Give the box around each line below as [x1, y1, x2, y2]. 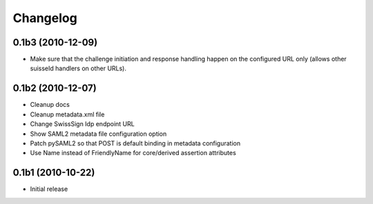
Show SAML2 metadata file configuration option [30, 130, 167, 138]
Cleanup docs [30, 101, 70, 109]
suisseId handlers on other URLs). [30, 64, 127, 72]
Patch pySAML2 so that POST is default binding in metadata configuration [30, 139, 241, 147]
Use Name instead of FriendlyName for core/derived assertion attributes [30, 149, 236, 157]
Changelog [12, 10, 77, 25]
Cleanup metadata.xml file [30, 110, 105, 119]
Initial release [30, 185, 68, 193]
